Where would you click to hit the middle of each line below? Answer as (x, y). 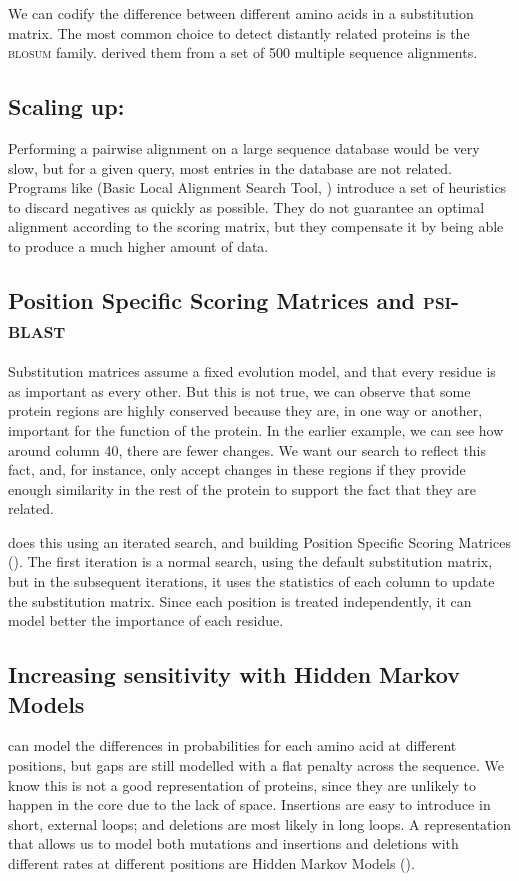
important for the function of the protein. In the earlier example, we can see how (256, 429)
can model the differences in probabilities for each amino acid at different (232, 745)
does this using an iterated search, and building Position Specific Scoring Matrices (259, 541)
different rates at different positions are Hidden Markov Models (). (211, 863)
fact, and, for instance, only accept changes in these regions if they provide (237, 469)
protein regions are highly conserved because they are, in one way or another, (245, 410)
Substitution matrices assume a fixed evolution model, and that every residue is (252, 371)
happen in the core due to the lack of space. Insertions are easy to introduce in (249, 804)
